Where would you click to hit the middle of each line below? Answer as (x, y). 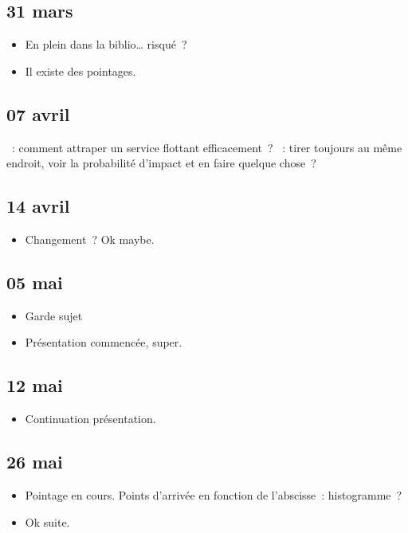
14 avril (38, 206)
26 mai (35, 462)
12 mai (35, 385)
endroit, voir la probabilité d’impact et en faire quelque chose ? (161, 163)
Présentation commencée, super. (104, 342)
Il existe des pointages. (80, 71)
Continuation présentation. (90, 419)
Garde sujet (54, 315)
